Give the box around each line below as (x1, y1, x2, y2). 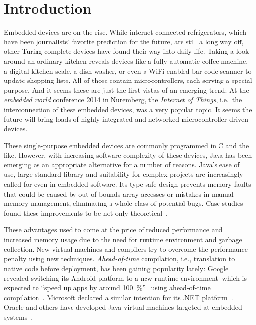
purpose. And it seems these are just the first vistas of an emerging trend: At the (4, 84, 249, 95)
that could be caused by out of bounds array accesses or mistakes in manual (4, 188, 234, 199)
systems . (4, 311, 33, 322)
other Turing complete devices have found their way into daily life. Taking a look (4, 46, 249, 56)
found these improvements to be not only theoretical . (4, 207, 168, 218)
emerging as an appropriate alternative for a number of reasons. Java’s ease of (4, 159, 240, 169)
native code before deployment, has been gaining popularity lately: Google (4, 263, 229, 273)
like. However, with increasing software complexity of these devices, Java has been (4, 150, 252, 160)
